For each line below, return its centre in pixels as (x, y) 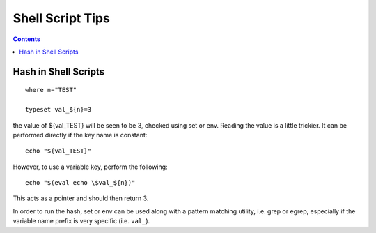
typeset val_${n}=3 (58, 110)
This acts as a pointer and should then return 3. (81, 198)
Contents (27, 39)
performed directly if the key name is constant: (80, 135)
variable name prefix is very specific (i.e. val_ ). (81, 221)
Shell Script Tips (62, 18)
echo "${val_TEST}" (58, 151)
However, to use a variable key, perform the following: (90, 167)
